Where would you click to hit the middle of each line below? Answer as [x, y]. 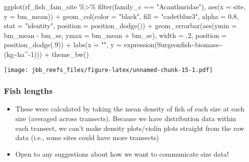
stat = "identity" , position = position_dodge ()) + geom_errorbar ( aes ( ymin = [120, 26]
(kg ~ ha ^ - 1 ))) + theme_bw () [46, 54]
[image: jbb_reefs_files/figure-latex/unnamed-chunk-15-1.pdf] [108, 70]
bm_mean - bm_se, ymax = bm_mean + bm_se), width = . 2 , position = [116, 35]
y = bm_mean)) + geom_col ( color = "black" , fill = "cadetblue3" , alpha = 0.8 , [121, 16]
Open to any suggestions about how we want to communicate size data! [122, 153]
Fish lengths [28, 91]
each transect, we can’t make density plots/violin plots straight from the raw [130, 128]
